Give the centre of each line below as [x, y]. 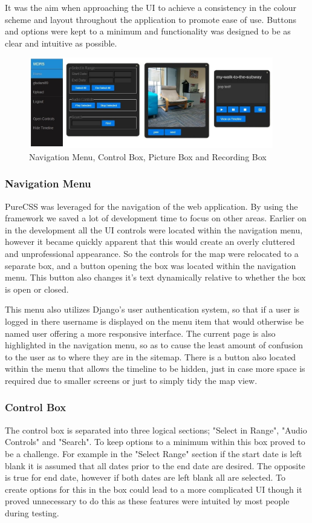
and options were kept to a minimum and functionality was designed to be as [148, 31]
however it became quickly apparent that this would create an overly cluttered [150, 242]
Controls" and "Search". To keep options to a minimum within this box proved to [155, 442]
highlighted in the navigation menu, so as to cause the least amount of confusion [154, 345]
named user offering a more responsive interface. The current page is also [140, 333]
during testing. [32, 512]
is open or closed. [37, 289]
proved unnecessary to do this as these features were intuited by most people [147, 501]
